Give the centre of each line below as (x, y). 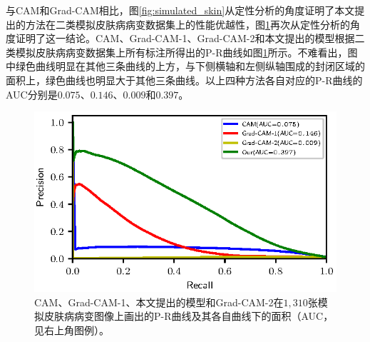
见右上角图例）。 (72, 330)
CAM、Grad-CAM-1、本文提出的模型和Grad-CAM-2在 (159, 302)
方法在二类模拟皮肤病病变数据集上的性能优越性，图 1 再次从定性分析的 (187, 24)
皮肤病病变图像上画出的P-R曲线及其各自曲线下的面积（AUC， (189, 316)
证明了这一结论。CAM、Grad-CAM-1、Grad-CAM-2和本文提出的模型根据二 (190, 38)
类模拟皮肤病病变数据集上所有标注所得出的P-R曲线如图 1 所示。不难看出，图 (182, 52)
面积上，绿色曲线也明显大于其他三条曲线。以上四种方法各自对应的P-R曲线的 (184, 80)
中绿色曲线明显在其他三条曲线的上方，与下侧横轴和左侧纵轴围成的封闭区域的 (185, 66)
